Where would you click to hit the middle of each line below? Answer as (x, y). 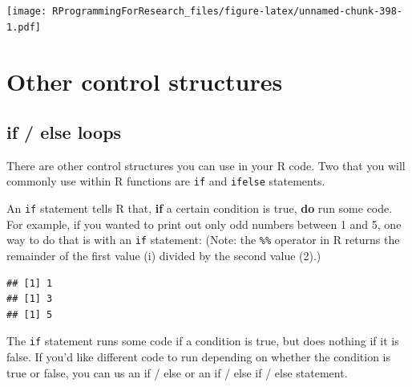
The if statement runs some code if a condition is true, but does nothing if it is (203, 341)
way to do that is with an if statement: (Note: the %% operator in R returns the (203, 240)
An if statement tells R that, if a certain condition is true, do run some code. (200, 208)
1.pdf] (24, 27)
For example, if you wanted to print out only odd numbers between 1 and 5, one (204, 224)
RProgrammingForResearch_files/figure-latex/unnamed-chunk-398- (227, 11)
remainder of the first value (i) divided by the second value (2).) (164, 256)
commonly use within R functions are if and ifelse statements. (166, 181)
